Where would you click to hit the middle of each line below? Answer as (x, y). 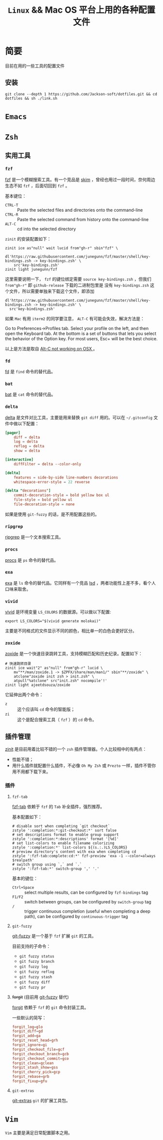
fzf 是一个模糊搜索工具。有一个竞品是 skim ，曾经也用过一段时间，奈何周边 (80, 179)
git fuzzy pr (33, 987)
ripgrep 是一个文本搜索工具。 (34, 537)
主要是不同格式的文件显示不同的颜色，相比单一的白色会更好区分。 (71, 631)
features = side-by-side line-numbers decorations (66, 478)
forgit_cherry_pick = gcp (36, 1072)
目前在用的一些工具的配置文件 (35, 66)
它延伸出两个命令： (24, 695)
